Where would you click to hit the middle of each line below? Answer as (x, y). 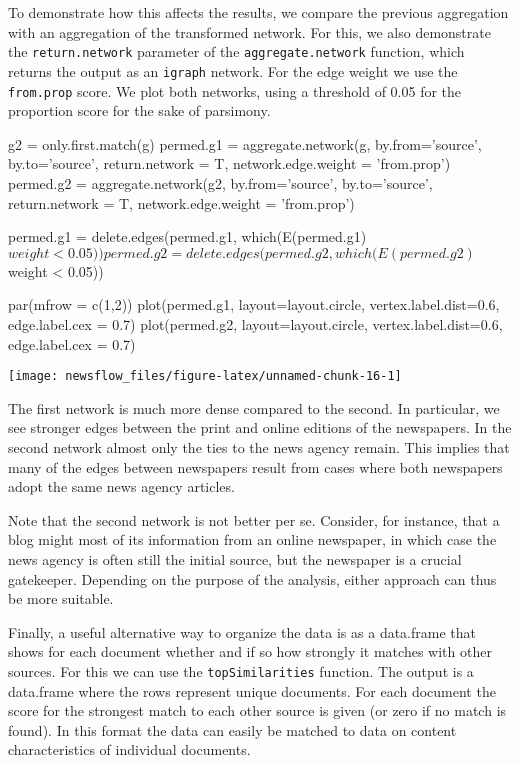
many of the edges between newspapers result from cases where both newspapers (255, 466)
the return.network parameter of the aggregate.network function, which (236, 51)
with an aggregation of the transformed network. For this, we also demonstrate (249, 31)
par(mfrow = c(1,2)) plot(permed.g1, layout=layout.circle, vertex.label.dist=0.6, (254, 304)
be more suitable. (61, 598)
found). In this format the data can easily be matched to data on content (232, 729)
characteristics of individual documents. (129, 749)
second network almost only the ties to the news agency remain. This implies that (259, 446)
